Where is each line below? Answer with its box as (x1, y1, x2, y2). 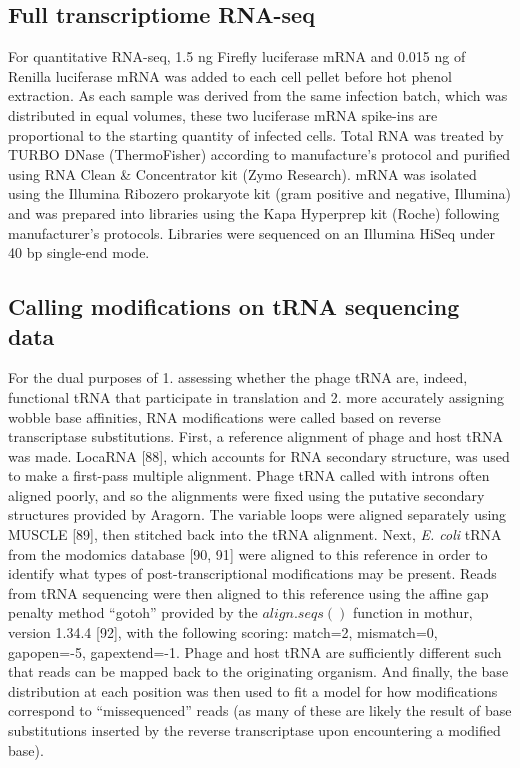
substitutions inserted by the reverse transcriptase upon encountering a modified (8, 720, 501, 741)
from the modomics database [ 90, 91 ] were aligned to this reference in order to (8, 543, 488, 564)
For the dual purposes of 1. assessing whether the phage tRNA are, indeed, (8, 367, 468, 388)
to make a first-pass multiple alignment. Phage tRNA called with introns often (8, 465, 490, 486)
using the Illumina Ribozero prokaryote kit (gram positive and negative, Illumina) (8, 183, 511, 204)
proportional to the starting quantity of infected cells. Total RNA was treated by (8, 124, 504, 145)
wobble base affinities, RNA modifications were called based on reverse (8, 406, 441, 427)
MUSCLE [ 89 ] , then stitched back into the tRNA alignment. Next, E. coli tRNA (8, 524, 502, 545)
